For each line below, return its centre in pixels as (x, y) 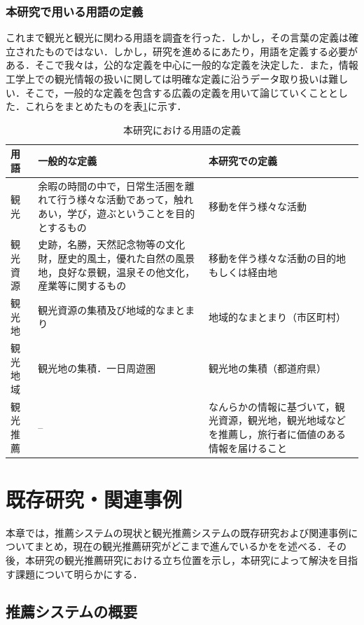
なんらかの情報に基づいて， (272, 406)
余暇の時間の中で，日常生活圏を (111, 185)
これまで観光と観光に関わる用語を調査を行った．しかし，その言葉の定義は (177, 37)
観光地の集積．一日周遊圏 (97, 368)
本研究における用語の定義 (182, 129)
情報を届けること (247, 447)
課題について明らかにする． (79, 574)
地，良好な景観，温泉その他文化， (117, 272)
